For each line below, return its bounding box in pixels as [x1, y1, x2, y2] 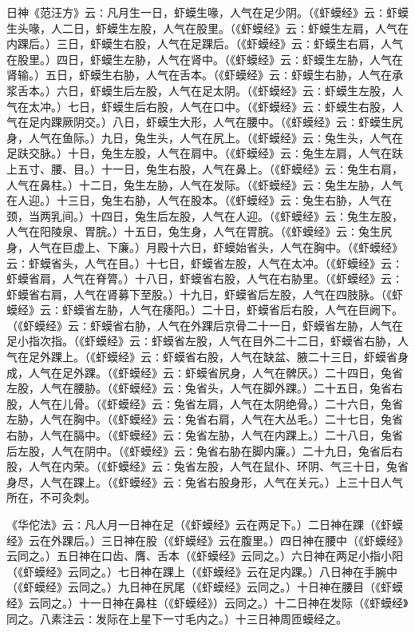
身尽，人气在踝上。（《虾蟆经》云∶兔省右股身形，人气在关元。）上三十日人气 [6, 473, 403, 490]
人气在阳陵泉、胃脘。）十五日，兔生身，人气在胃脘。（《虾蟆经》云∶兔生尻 [6, 223, 392, 240]
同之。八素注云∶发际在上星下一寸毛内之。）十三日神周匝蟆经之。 [6, 610, 347, 626]
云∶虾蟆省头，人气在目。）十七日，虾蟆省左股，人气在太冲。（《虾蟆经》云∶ [6, 254, 403, 271]
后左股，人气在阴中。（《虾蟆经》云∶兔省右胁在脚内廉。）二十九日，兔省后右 [6, 442, 403, 459]
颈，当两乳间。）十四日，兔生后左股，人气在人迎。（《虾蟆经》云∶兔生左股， [6, 207, 403, 224]
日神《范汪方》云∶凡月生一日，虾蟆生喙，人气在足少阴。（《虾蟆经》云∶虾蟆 [6, 4, 409, 20]
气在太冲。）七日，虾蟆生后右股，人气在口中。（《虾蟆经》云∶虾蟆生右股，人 [6, 97, 403, 114]
